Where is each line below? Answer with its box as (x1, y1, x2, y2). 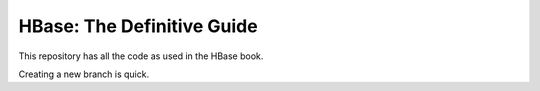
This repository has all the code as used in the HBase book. (18, 50, 264, 62)
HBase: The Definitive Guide (18, 15, 259, 37)
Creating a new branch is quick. (18, 68, 150, 80)
